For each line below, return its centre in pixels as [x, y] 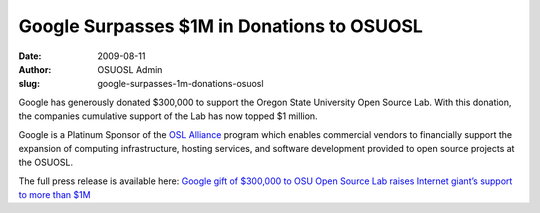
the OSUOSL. [46, 162]
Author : [35, 69]
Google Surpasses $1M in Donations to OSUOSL [221, 26]
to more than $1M [54, 195]
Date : [30, 56]
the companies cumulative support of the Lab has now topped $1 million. [168, 116]
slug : [29, 84]
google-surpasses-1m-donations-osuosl [180, 84]
